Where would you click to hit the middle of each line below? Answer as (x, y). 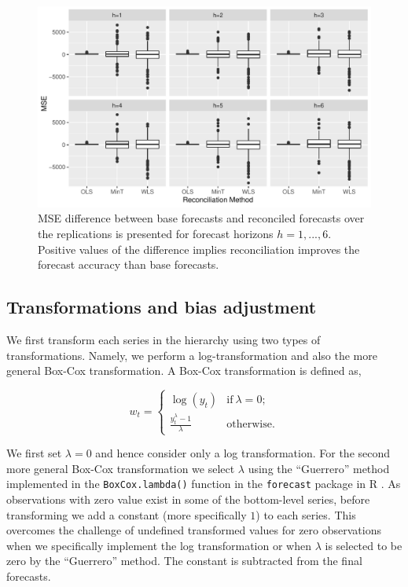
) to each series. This (306, 514)
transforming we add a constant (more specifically (127, 514)
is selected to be (364, 545)
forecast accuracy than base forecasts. (129, 264)
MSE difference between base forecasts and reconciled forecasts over (201, 218)
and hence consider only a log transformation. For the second (243, 453)
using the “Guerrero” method (319, 468)
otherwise (249, 425)
